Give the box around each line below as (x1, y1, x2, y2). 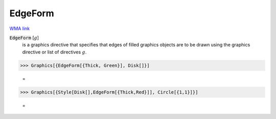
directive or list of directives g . (22, 49, 87, 55)
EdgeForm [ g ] (9, 35, 39, 41)
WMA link (9, 25, 30, 32)
